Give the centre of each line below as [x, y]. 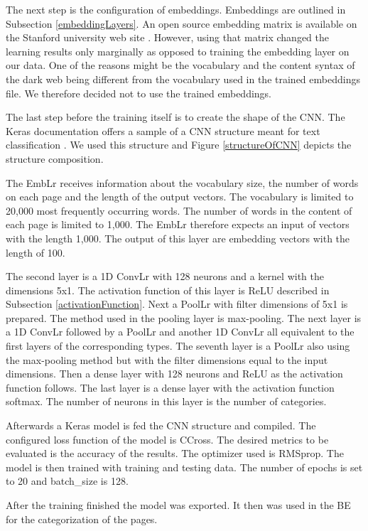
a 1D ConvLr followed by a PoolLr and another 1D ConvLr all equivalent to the [180, 332]
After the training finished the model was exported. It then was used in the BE [178, 505]
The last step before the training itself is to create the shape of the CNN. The [175, 117]
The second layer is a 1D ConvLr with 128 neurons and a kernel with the [165, 276]
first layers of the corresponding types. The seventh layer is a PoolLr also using [178, 346]
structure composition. [55, 158]
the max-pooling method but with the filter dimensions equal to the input [167, 359]
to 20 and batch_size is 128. [67, 481]
